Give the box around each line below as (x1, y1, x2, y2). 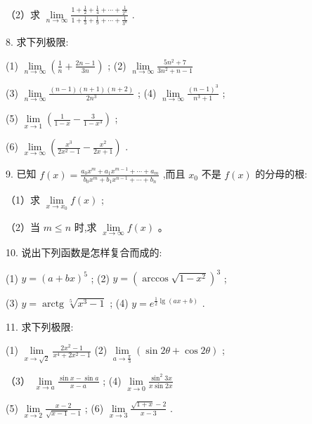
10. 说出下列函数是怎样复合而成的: (6, 244, 162, 259)
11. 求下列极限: (6, 319, 74, 333)
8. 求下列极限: (6, 34, 69, 49)
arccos (142, 274, 169, 284)
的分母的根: (255, 166, 308, 181)
